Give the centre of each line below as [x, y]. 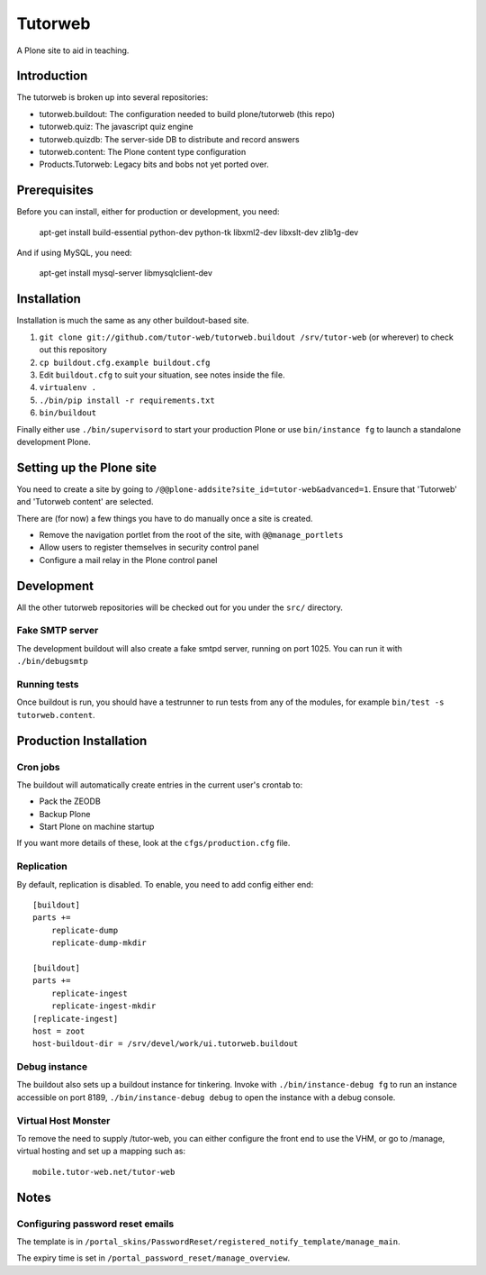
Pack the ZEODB [70, 801]
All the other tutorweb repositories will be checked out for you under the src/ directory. [180, 607]
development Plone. [54, 442]
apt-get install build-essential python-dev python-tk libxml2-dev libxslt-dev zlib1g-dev [199, 232]
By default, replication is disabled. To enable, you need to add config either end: [165, 884]
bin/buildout [68, 413]
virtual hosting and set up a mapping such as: [101, 1151]
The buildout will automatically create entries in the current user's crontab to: [160, 785]
